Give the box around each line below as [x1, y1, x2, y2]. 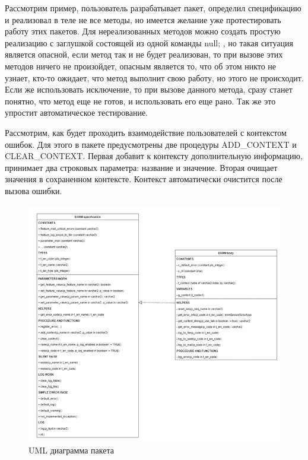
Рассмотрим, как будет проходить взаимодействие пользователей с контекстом [5, 126, 287, 138]
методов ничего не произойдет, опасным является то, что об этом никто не [5, 59, 277, 72]
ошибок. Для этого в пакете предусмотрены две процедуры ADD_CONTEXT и [5, 138, 297, 150]
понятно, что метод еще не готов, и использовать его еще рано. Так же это [5, 94, 276, 107]
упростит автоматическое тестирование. [5, 106, 148, 119]
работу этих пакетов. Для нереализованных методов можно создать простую [5, 25, 281, 37]
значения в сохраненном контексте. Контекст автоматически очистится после [5, 173, 282, 185]
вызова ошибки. [5, 184, 62, 196]
